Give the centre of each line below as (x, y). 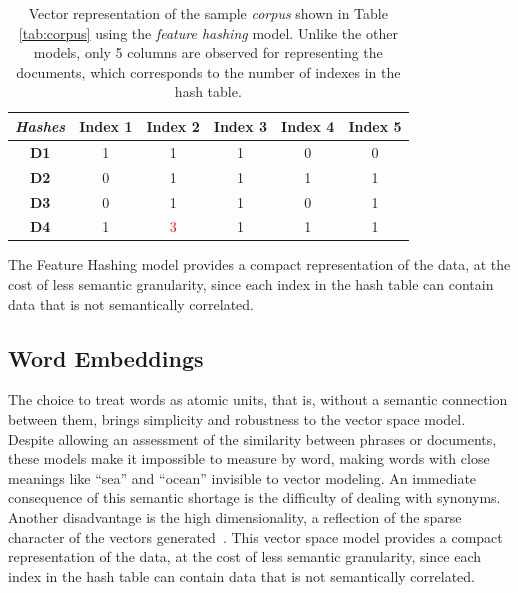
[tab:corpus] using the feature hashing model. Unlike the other (208, 32)
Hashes (40, 125)
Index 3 (240, 125)
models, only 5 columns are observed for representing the (208, 52)
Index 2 (173, 125)
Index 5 (375, 125)
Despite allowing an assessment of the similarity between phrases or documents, (252, 438)
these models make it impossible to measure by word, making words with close (249, 458)
